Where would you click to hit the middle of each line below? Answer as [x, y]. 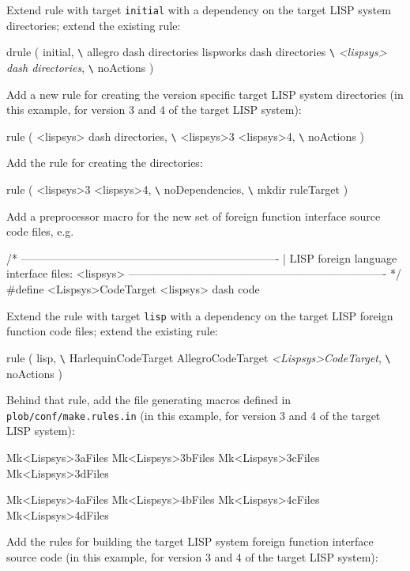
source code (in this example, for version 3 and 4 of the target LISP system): [192, 556]
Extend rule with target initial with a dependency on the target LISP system [199, 9]
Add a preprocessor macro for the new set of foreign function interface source [194, 216]
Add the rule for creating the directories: [105, 163]
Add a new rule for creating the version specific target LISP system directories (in [205, 94]
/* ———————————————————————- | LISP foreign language [202, 257]
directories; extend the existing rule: [94, 25]
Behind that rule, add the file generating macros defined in [149, 400]
